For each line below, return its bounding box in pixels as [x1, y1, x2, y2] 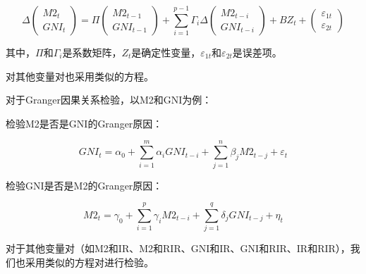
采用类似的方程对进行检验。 [25, 254, 154, 269]
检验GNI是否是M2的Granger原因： [6, 178, 163, 192]
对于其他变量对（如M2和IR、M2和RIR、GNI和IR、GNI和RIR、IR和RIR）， [6, 241, 350, 256]
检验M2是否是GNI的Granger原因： [6, 116, 163, 130]
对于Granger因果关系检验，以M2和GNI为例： [6, 92, 212, 107]
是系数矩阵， [62, 45, 122, 59]
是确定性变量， [131, 45, 201, 59]
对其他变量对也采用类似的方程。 [6, 68, 154, 83]
